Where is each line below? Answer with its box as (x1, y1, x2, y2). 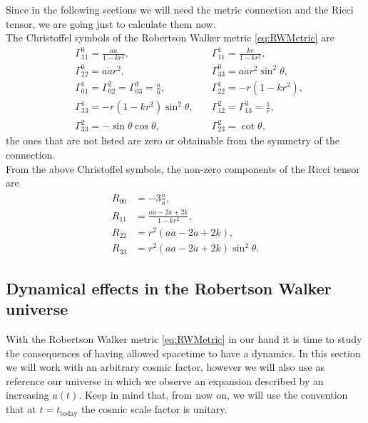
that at (6, 402, 36, 417)
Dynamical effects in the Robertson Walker (6, 277, 332, 299)
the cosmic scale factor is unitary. (81, 402, 228, 417)
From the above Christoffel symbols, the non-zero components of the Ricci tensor (6, 161, 360, 176)
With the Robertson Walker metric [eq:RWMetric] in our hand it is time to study (6, 332, 362, 347)
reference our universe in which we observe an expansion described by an (6, 373, 324, 388)
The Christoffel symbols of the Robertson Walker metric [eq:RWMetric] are (6, 30, 334, 45)
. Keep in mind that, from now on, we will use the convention (78, 387, 348, 402)
